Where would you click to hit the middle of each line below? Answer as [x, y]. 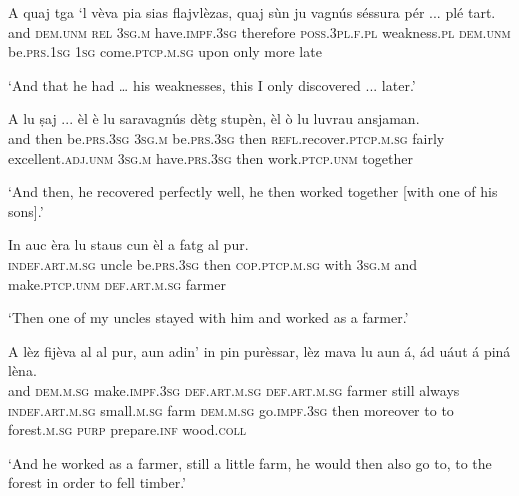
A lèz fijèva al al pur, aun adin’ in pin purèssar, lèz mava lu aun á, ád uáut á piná [259, 350]
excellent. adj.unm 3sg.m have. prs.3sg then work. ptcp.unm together [210, 157]
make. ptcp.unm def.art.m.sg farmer [117, 283]
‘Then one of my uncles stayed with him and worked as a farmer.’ [208, 317]
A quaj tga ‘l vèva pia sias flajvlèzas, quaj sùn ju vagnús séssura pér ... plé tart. [252, 12]
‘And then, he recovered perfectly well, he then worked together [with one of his [253, 191]
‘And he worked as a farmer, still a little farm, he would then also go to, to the [250, 462]
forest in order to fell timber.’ [97, 482]
